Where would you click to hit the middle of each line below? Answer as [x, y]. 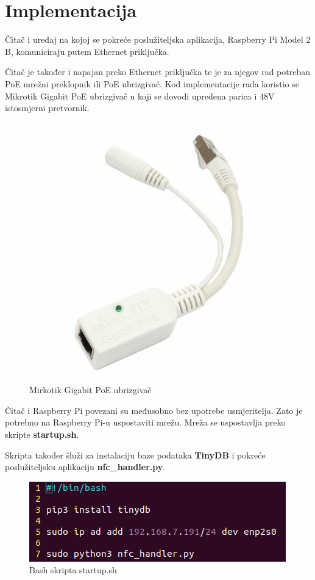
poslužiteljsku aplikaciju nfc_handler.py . [85, 467]
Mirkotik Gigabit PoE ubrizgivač [90, 390]
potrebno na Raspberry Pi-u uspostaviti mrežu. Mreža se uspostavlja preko [145, 422]
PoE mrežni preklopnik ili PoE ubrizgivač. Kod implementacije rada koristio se [152, 83]
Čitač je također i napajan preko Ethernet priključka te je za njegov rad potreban [157, 72]
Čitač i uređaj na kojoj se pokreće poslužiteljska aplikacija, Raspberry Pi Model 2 [158, 39]
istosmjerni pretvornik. [47, 108]
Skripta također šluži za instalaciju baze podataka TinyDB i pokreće [135, 455]
